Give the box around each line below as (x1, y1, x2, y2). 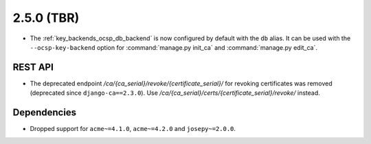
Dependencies (12, 106, 77, 119)
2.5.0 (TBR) (12, 10, 80, 25)
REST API (12, 61, 54, 73)
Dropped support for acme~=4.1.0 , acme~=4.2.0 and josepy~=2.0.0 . (30, 125, 236, 133)
